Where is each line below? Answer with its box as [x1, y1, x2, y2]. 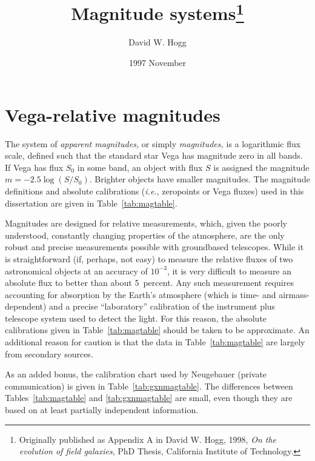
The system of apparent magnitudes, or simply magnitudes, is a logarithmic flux [5, 137, 301, 150]
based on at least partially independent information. [5, 403, 199, 416]
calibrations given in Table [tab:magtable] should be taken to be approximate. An [5, 323, 310, 336]
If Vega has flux [5, 161, 64, 173]
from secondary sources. [5, 347, 93, 360]
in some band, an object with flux [77, 161, 203, 173]
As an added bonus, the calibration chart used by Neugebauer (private [5, 368, 267, 380]
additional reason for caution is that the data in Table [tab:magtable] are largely [5, 336, 305, 348]
